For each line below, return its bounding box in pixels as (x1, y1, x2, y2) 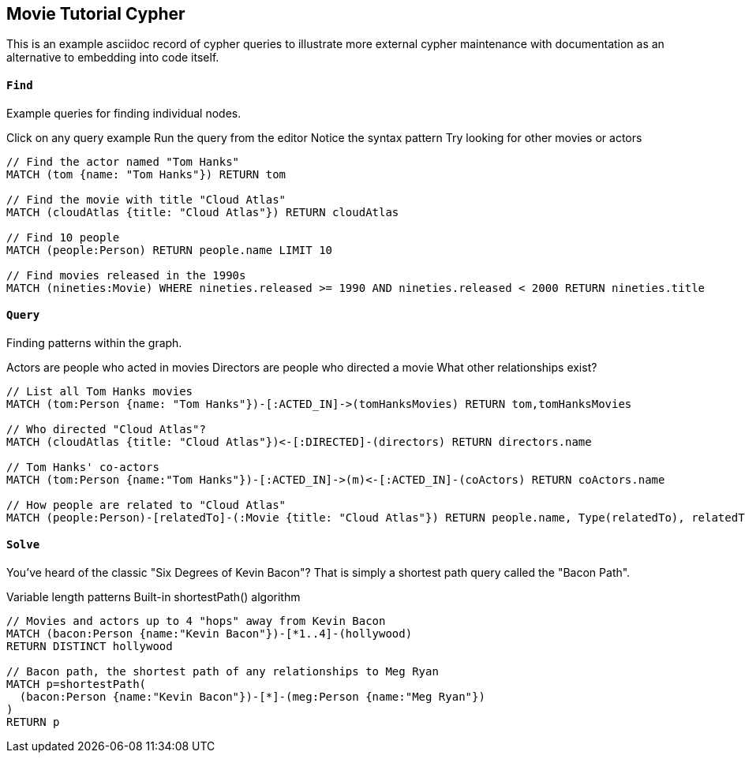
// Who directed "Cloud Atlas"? (6, 422, 206, 436)
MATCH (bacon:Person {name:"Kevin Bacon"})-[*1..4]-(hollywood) (6, 627, 413, 641)
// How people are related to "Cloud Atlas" (6, 498, 286, 511)
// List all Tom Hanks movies (6, 384, 193, 398)
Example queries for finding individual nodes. (6, 106, 241, 120)
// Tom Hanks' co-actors (6, 460, 159, 473)
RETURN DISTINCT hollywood (6, 640, 173, 653)
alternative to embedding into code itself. (6, 50, 219, 65)
